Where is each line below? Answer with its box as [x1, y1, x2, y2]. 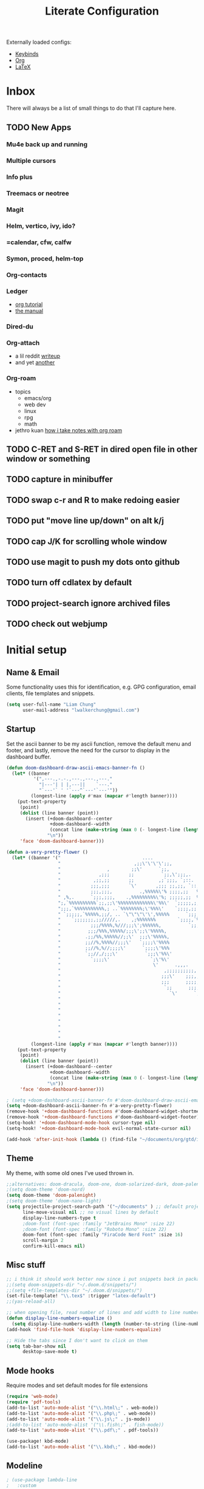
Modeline [6, 1460, 43, 1471]
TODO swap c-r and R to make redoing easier [6, 495, 180, 505]
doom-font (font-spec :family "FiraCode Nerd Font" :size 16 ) [22, 1232, 183, 1238]
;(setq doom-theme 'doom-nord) [6, 1187, 86, 1193]
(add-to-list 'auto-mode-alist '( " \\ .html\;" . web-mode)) [6, 1405, 159, 1411]
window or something [6, 454, 90, 464]
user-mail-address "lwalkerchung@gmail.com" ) [22, 707, 140, 714]
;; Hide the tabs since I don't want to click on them [6, 1337, 148, 1343]
